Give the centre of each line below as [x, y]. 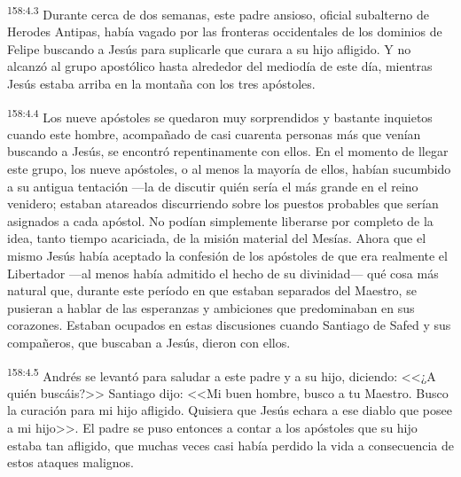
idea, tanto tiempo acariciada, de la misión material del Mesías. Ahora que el [217, 238]
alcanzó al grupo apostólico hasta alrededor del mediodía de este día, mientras [220, 66]
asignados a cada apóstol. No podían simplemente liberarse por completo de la [220, 220]
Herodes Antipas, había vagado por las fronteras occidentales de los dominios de [225, 31]
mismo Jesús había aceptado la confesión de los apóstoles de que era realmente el [227, 256]
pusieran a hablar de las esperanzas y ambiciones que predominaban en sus [211, 307]
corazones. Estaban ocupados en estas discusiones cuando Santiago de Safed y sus [229, 325]
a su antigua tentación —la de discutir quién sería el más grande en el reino [213, 186]
